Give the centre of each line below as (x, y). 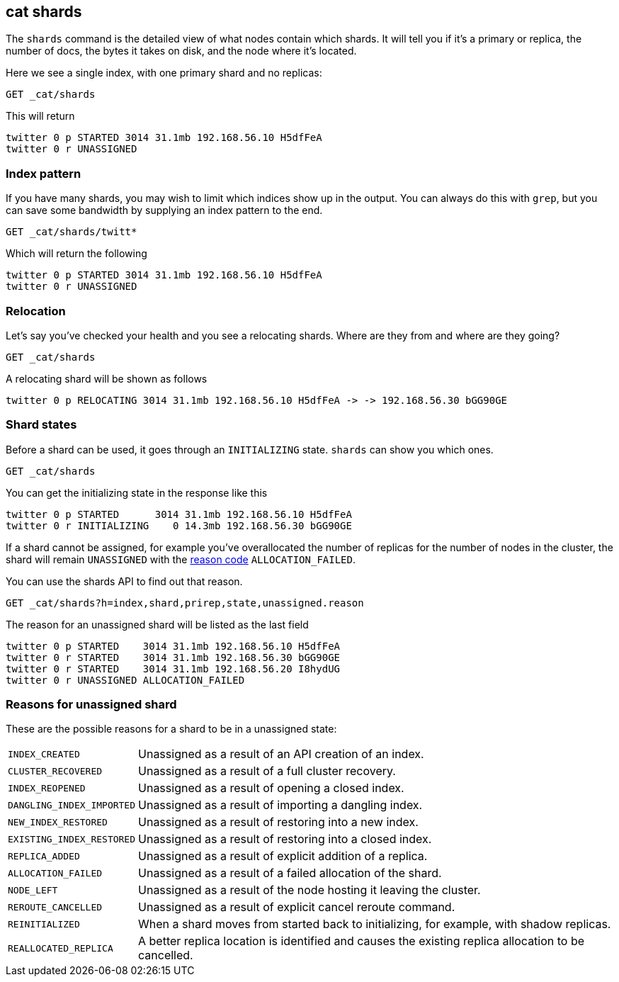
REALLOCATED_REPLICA (61, 948)
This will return (40, 116)
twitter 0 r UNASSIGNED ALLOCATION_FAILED (125, 680)
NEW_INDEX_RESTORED (58, 822)
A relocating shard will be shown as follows (107, 378)
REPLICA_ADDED (44, 856)
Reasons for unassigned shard (91, 705)
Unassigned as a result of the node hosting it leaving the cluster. (309, 890)
